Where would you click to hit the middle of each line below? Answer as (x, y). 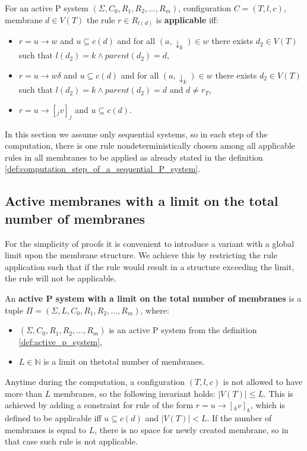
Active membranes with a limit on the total (142, 201)
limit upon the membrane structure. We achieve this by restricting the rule (141, 255)
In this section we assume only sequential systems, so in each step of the (136, 134)
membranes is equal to (46, 429)
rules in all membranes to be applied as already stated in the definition (134, 157)
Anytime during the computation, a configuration (95, 381)
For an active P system (47, 8)
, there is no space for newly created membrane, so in (192, 429)
